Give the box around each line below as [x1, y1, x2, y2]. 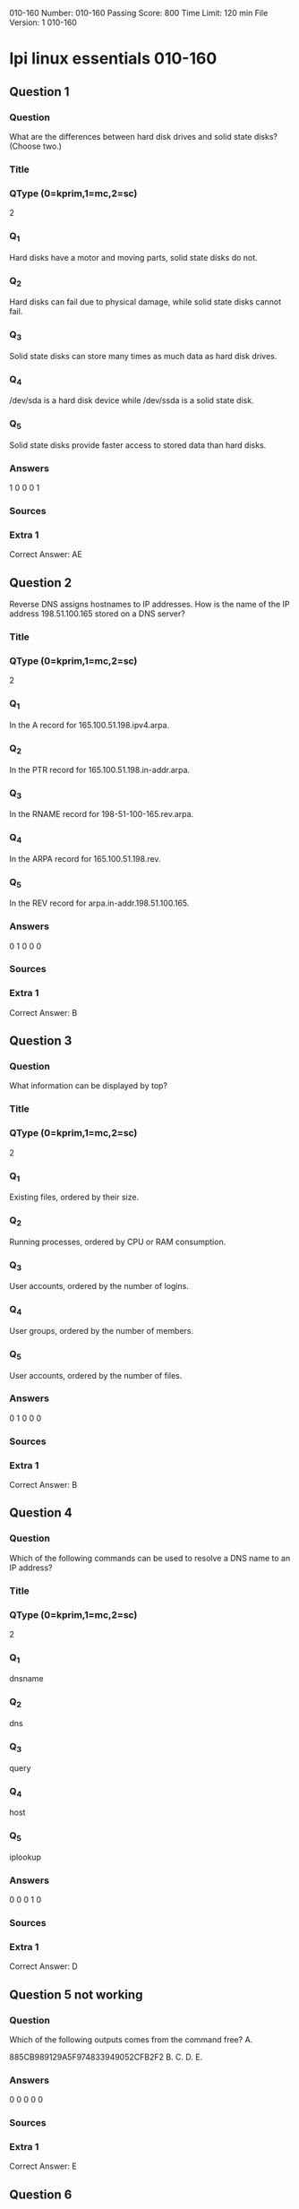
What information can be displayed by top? [9, 1080, 168, 1091]
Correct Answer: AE [9, 549, 82, 560]
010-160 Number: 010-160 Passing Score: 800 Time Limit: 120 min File [9, 8, 269, 18]
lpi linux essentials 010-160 [9, 48, 218, 69]
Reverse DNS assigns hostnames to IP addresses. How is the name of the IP [9, 599, 290, 610]
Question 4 [9, 1505, 73, 1521]
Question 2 [9, 575, 73, 590]
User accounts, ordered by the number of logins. [9, 1281, 190, 1292]
